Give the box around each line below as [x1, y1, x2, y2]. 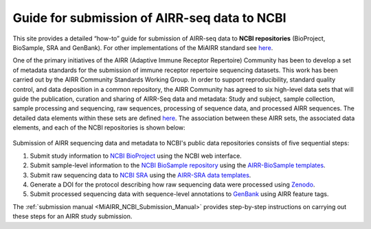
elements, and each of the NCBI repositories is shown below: [12, 123, 185, 132]
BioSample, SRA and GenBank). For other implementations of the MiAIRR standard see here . [12, 43, 273, 51]
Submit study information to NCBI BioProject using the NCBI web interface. [30, 152, 242, 160]
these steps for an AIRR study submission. [12, 213, 133, 221]
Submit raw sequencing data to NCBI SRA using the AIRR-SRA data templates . [30, 171, 251, 179]
